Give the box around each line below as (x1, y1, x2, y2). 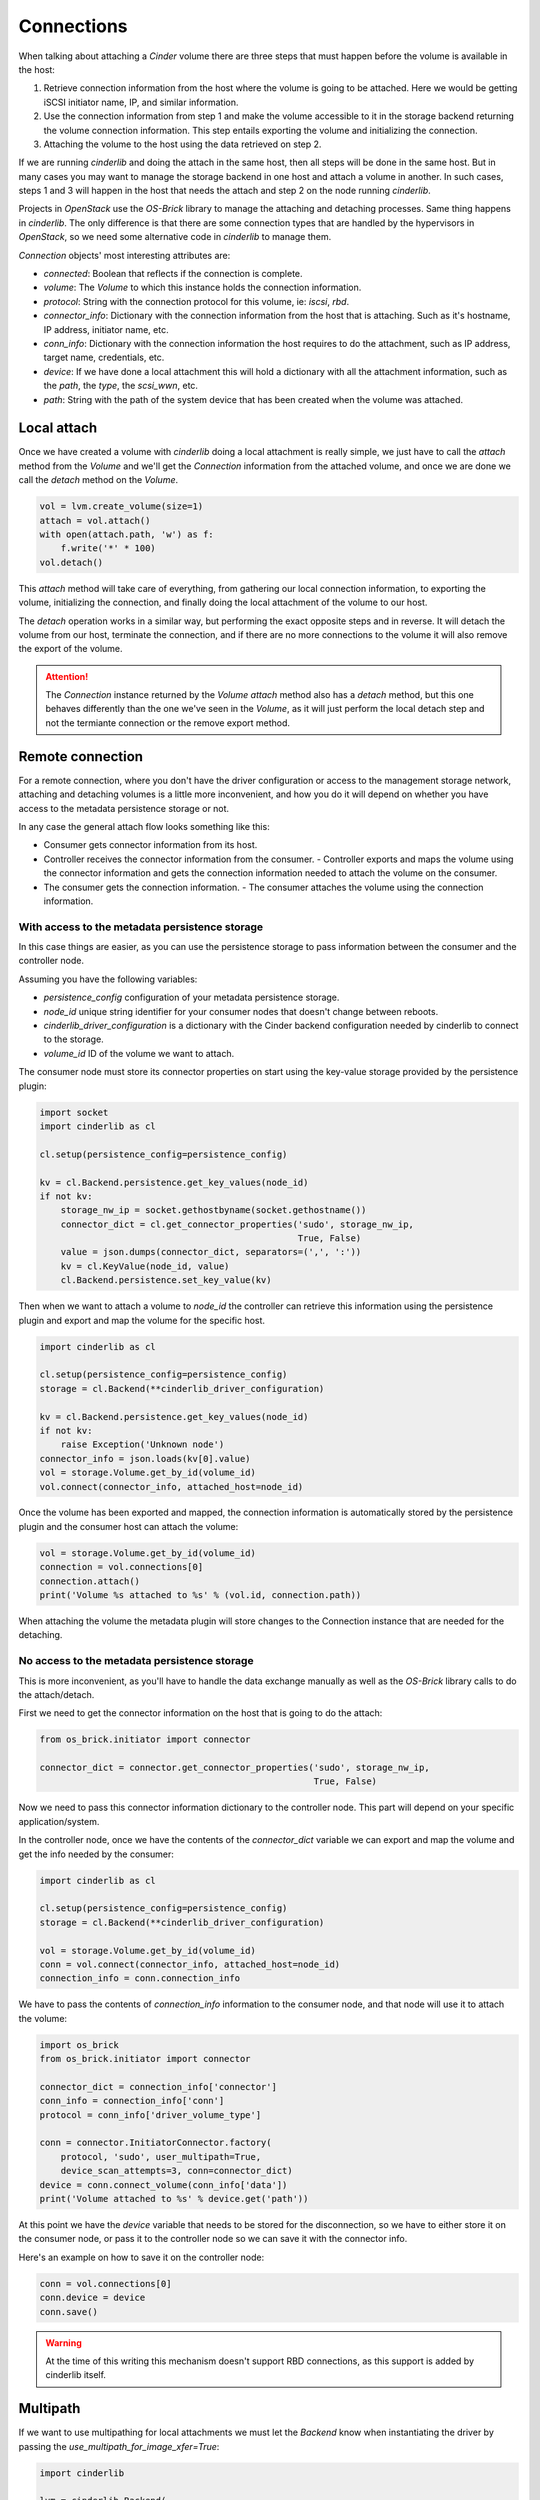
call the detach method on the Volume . (18, 474, 179, 486)
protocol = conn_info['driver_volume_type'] (39, 2109, 262, 2120)
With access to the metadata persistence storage (18, 920, 264, 934)
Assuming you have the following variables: (18, 973, 198, 985)
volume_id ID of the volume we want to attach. (43, 1047, 235, 1059)
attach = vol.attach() (39, 515, 151, 526)
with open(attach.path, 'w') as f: (39, 528, 214, 540)
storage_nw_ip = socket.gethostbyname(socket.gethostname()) (60, 1205, 367, 1216)
